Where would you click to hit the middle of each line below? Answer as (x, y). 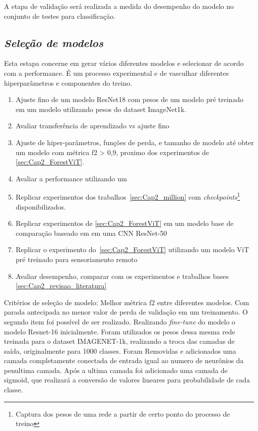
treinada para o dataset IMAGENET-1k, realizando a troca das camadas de (119, 341)
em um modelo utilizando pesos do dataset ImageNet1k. (101, 109)
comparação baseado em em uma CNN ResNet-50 (91, 233)
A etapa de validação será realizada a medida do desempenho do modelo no (119, 6)
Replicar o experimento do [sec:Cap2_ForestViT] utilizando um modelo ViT (132, 249)
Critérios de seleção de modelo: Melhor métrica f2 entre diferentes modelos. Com (127, 302)
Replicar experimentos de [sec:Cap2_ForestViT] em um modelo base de (125, 223)
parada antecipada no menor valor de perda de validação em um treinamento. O (126, 312)
